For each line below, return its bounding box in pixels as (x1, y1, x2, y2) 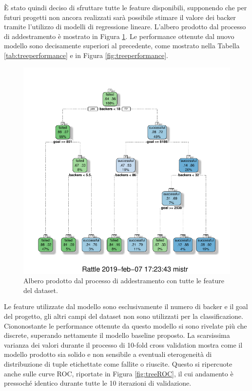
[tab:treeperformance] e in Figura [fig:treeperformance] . (4, 50, 168, 60)
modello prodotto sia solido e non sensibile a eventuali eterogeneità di (4, 349, 212, 359)
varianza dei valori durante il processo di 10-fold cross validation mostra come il (4, 339, 243, 350)
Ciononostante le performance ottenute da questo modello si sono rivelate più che (4, 320, 247, 331)
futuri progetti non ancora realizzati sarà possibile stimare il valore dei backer (4, 12, 236, 22)
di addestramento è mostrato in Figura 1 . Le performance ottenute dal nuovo (4, 31, 234, 41)
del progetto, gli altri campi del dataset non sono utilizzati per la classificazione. (4, 311, 243, 321)
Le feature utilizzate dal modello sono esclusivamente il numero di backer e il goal (4, 301, 248, 312)
